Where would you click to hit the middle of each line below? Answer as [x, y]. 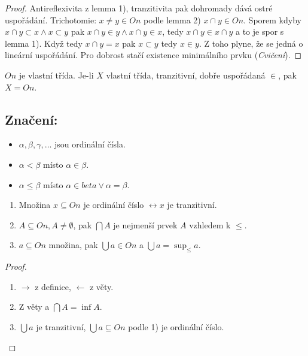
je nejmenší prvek [145, 224]
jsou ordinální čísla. [90, 144]
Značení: [31, 119]
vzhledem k [210, 224]
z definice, [53, 286]
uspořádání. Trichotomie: [51, 19]
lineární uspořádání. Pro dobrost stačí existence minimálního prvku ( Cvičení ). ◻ [153, 55]
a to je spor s [260, 31]
